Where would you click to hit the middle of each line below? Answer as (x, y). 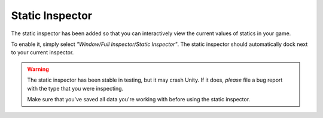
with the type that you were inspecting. (75, 88)
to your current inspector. (42, 52)
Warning (38, 69)
